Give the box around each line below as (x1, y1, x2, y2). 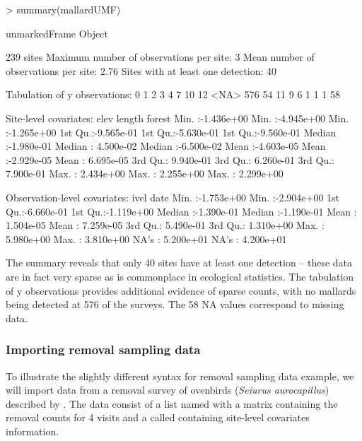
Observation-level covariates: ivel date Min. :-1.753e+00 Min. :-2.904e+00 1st (6, 189, 340, 204)
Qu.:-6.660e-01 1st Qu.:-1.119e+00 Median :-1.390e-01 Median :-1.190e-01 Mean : (6, 204, 357, 218)
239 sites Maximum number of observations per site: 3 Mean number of (6, 49, 315, 64)
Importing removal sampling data (6, 341, 201, 358)
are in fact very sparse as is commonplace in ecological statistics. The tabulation (6, 269, 354, 283)
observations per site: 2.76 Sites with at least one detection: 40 (6, 63, 277, 78)
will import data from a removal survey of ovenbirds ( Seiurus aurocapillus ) (6, 382, 329, 397)
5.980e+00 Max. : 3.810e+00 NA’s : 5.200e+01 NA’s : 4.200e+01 (6, 231, 287, 246)
